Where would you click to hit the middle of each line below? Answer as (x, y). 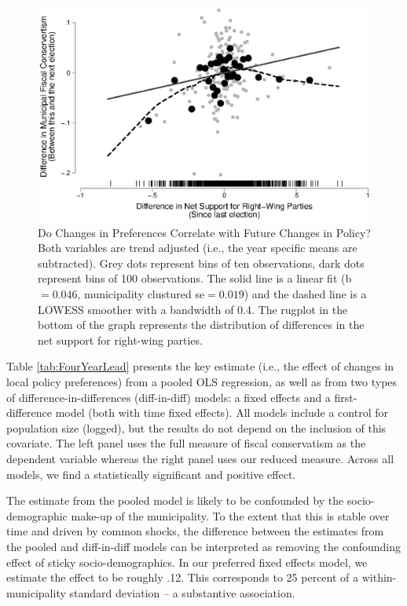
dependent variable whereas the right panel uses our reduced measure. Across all (200, 459)
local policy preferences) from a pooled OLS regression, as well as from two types (202, 382)
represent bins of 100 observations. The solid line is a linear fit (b (195, 278)
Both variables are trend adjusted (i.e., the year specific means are (198, 248)
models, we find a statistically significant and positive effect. (151, 474)
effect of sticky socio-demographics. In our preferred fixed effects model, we (187, 562)
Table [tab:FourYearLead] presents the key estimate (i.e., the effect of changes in (200, 366)
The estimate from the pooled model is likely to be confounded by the (175, 500)
